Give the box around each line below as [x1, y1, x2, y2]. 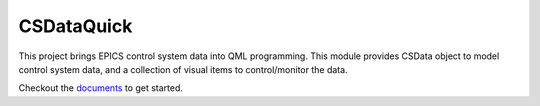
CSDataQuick [18, 15, 133, 37]
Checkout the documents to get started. [18, 82, 184, 94]
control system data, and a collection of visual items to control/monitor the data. [18, 63, 349, 75]
